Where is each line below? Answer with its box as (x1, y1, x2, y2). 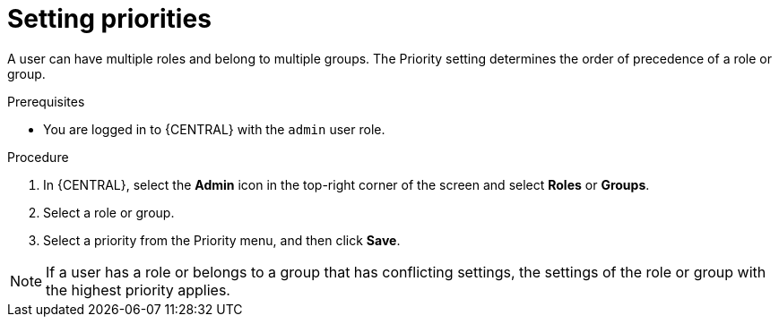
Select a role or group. (43, 204, 175, 220)
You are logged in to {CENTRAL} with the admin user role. (43, 121, 385, 137)
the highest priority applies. (46, 280, 230, 299)
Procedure (7, 149, 69, 165)
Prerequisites (7, 93, 85, 109)
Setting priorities (7, 4, 212, 34)
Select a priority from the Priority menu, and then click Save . (43, 232, 401, 248)
